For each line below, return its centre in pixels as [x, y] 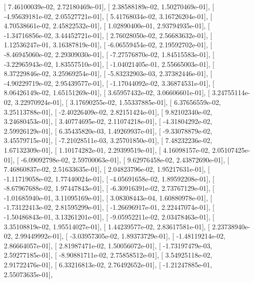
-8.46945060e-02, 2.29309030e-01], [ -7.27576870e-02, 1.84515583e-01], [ [109, 54]
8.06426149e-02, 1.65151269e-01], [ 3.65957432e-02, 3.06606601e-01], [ [107, 92]
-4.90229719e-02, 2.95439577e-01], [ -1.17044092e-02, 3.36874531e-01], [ [109, 83]
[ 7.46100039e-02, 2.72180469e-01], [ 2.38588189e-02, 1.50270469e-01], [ [109, 6]
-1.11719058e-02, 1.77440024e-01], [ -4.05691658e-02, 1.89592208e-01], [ [109, 178]
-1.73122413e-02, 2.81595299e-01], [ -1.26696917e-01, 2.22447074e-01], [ [109, 207]
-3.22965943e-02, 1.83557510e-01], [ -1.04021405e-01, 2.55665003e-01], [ [109, 64]
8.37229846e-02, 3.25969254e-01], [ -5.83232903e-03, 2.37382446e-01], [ [108, 73]
